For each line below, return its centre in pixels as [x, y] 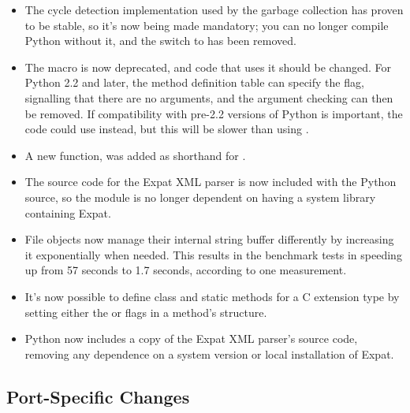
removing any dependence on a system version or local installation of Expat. [209, 353]
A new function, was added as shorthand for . [135, 155]
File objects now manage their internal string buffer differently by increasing [209, 239]
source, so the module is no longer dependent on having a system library [200, 197]
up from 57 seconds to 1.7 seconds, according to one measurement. [186, 270]
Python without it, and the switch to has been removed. [160, 41]
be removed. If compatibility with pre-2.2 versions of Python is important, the [214, 113]
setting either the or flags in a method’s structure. [146, 312]
